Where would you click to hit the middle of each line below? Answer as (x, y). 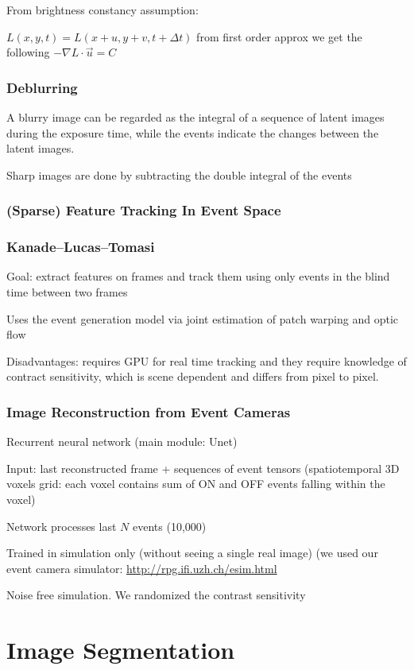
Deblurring (42, 87)
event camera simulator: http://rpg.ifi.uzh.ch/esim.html (142, 568)
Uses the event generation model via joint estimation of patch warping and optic (203, 318)
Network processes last (62, 526)
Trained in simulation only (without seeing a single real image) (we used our (192, 553)
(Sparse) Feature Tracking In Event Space (144, 210)
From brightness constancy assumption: (103, 10)
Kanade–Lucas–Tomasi (81, 247)
